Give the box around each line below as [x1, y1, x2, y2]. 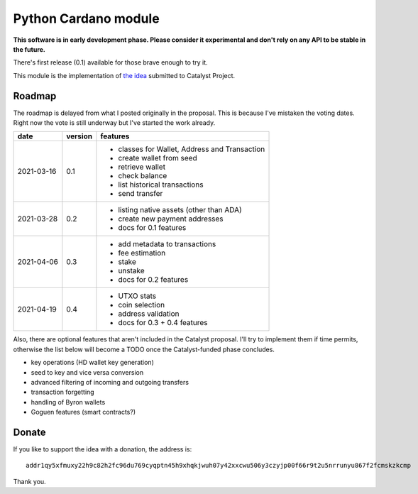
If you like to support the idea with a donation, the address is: [13, 445, 192, 454]
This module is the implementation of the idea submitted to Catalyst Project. [13, 71, 236, 79]
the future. [13, 45, 46, 53]
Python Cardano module [13, 11, 160, 26]
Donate [13, 426, 46, 438]
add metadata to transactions [118, 239, 216, 249]
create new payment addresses [118, 214, 224, 224]
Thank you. [13, 477, 46, 485]
